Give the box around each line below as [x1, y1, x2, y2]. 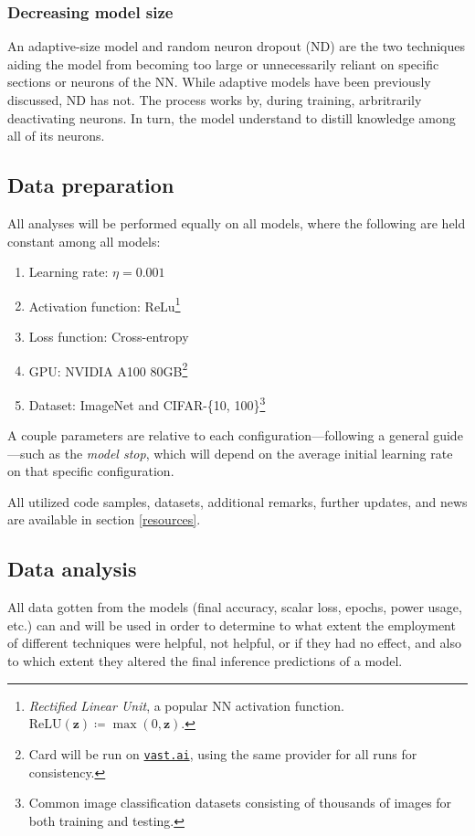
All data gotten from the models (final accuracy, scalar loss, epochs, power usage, [7, 598, 462, 617]
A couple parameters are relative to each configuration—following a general [7, 426, 429, 445]
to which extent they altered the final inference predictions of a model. [7, 651, 403, 671]
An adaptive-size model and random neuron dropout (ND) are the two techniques [7, 37, 466, 56]
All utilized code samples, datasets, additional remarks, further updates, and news [7, 492, 468, 511]
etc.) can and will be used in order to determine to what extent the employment [7, 615, 456, 634]
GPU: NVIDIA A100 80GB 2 [28, 358, 188, 380]
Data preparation [7, 171, 174, 199]
